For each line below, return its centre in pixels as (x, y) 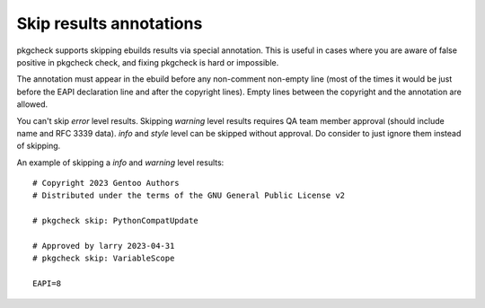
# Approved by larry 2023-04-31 (104, 246)
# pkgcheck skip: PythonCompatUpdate (116, 221)
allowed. (32, 104)
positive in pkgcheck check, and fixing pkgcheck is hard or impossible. (148, 62)
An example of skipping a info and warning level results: (120, 163)
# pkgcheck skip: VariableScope (104, 259)
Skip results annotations (110, 23)
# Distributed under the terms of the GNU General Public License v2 (189, 196)
